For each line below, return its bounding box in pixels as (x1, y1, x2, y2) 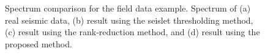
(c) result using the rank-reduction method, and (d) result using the (5, 25, 260, 38)
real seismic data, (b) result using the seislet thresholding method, (5, 13, 253, 26)
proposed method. (5, 37, 72, 50)
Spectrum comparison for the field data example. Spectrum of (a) (5, 2, 251, 15)
